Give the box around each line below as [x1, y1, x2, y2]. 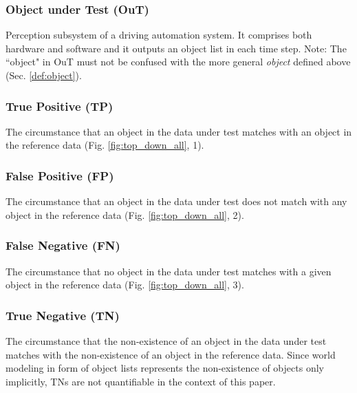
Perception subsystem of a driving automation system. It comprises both [6, 28, 312, 42]
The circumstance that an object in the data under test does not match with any [6, 194, 347, 209]
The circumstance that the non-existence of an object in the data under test [6, 334, 327, 348]
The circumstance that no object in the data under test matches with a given [6, 264, 332, 278]
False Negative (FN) [6, 237, 120, 254]
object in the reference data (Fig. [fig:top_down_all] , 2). [6, 207, 244, 222]
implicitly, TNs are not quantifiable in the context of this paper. [6, 374, 276, 388]
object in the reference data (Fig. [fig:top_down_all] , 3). [6, 277, 244, 292]
